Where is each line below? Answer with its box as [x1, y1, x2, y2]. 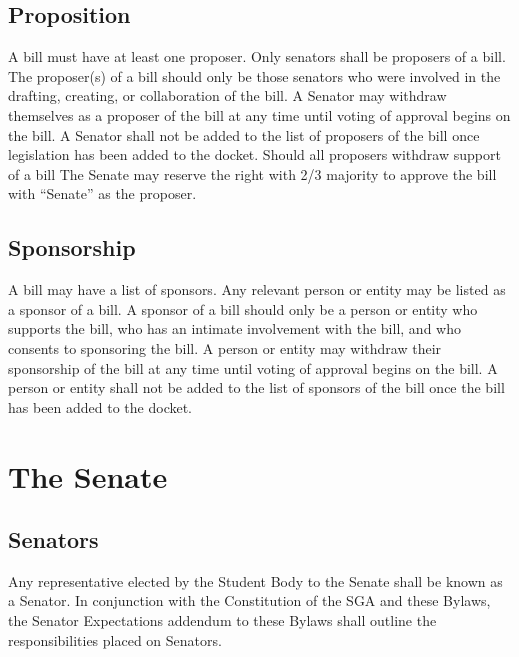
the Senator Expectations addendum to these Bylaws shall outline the [8, 610, 437, 631]
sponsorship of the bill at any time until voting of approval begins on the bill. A [8, 357, 498, 378]
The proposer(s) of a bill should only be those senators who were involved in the [8, 65, 501, 86]
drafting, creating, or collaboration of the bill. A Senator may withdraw [8, 85, 447, 106]
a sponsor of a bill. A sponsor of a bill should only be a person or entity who [8, 298, 478, 319]
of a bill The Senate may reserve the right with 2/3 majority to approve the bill [8, 163, 497, 184]
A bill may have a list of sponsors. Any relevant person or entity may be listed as [8, 279, 506, 300]
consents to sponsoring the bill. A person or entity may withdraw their [8, 337, 442, 358]
